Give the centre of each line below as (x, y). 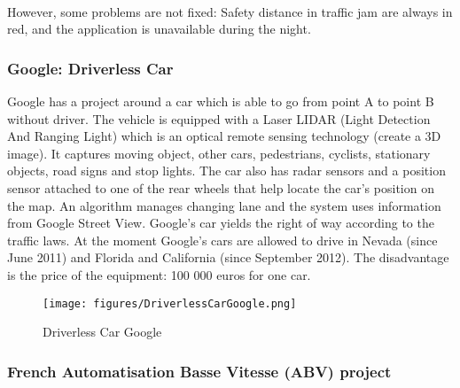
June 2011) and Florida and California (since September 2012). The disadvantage (228, 257)
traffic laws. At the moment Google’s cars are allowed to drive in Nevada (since (222, 240)
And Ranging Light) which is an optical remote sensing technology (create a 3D (224, 136)
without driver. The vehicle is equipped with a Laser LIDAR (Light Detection (219, 118)
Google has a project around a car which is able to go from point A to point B (221, 101)
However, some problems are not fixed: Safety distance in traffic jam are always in (230, 11)
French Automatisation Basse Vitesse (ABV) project (199, 371)
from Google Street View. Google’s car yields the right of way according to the (221, 223)
